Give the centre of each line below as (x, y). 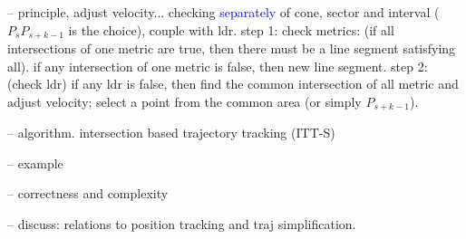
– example (35, 163)
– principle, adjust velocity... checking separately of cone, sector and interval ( (223, 12)
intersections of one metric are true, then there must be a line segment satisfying (232, 48)
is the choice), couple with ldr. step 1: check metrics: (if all (231, 29)
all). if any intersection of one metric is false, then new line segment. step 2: (218, 66)
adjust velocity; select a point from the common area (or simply (184, 101)
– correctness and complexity (88, 193)
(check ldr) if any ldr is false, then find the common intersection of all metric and (233, 84)
